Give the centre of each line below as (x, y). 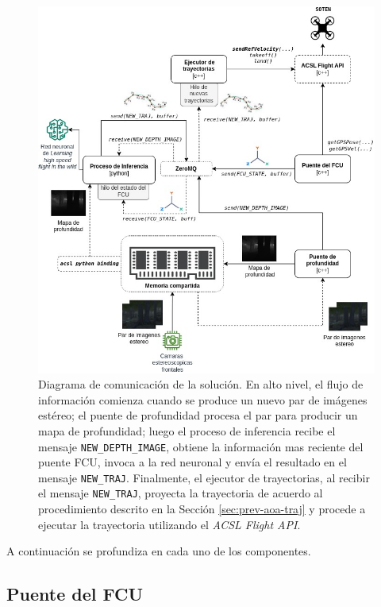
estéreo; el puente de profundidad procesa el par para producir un (198, 415)
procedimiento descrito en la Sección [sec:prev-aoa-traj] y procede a (202, 509)
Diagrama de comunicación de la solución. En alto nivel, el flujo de (201, 384)
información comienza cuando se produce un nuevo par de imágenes (203, 399)
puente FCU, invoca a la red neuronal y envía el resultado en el (192, 462)
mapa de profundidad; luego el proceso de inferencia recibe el (187, 430)
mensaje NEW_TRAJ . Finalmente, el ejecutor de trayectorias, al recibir (204, 477)
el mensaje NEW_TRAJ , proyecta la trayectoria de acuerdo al (181, 493)
